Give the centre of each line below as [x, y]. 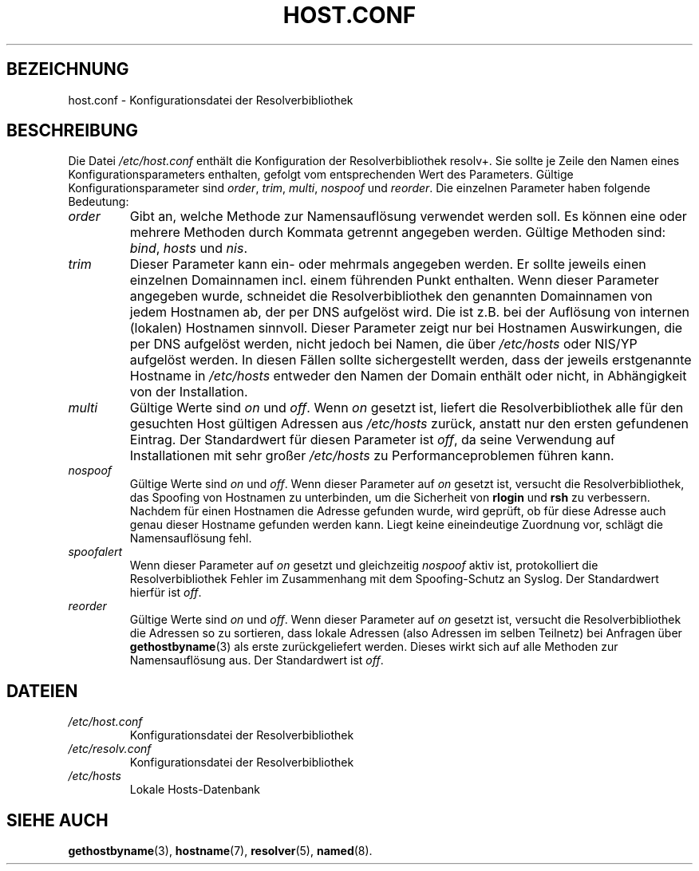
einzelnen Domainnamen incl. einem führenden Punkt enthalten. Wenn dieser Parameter [394, 280]
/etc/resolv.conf [110, 749]
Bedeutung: [99, 202]
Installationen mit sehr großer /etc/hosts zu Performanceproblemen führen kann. [372, 456]
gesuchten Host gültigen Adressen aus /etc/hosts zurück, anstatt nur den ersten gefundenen [409, 424]
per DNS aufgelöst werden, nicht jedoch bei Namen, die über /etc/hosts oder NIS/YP [383, 344]
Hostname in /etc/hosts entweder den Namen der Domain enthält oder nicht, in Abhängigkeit [408, 376]
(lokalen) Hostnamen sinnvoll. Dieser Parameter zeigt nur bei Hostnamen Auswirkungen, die [406, 328]
